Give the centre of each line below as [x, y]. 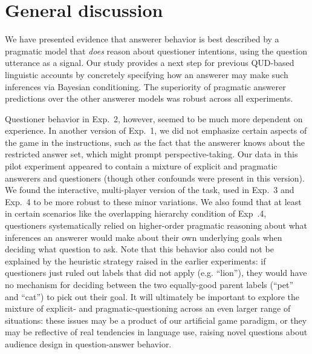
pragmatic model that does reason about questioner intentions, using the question [156, 51]
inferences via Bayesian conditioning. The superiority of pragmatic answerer [145, 86]
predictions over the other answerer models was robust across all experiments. [149, 98]
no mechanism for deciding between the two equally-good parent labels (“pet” [149, 284]
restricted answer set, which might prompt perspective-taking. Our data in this [151, 154]
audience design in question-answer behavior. [88, 343]
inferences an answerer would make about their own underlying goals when [144, 237]
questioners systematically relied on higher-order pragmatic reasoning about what [156, 225]
